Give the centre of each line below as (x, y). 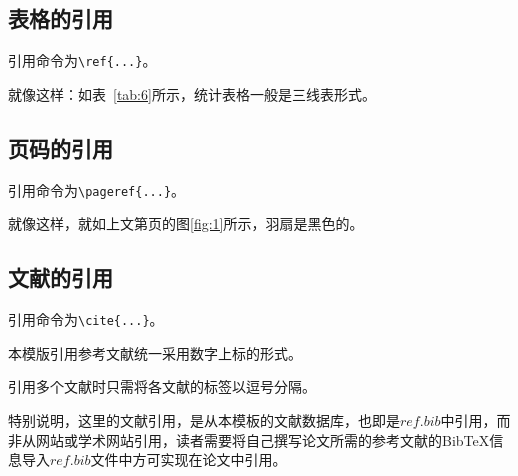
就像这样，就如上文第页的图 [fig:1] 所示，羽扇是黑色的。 (186, 223)
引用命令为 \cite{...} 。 (86, 319)
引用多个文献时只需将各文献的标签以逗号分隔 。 (162, 386)
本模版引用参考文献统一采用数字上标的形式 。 (155, 352)
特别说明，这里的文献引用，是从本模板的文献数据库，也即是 (204, 419)
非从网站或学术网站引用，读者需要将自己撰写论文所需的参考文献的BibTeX (249, 439)
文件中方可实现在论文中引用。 (188, 459)
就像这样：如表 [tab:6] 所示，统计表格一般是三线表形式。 (192, 93)
